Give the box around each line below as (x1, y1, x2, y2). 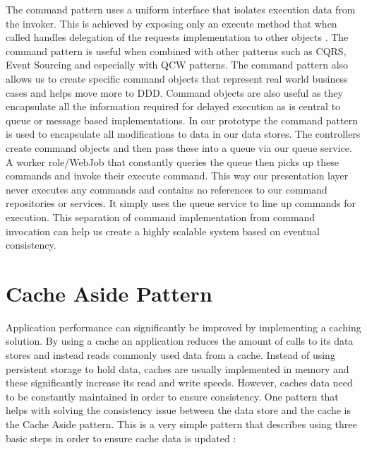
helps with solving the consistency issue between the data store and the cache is (6, 403, 351, 418)
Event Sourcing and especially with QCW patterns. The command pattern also (6, 57, 349, 72)
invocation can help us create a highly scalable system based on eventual (6, 223, 320, 238)
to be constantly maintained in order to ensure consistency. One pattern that (6, 389, 339, 403)
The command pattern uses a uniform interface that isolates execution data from (6, 2, 356, 16)
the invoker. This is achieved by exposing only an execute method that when (6, 16, 337, 30)
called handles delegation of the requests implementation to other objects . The (6, 30, 349, 45)
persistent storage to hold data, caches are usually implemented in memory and (6, 361, 349, 376)
